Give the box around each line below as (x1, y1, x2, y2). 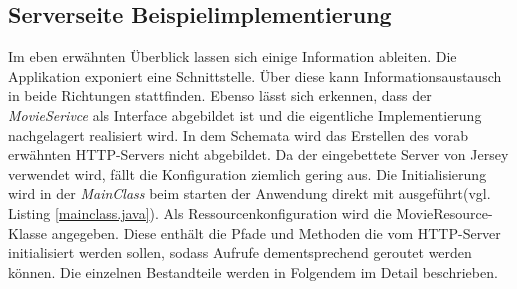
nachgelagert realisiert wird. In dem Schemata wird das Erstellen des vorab (8, 124, 469, 145)
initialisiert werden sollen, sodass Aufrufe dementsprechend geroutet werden (8, 242, 472, 263)
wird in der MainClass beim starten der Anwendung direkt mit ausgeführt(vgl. (8, 183, 491, 204)
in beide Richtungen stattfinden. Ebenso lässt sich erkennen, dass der (8, 85, 432, 106)
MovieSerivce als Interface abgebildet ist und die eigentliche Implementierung (8, 104, 482, 125)
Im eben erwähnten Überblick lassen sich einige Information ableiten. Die (8, 46, 457, 67)
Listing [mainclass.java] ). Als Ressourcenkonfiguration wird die (8, 202, 392, 223)
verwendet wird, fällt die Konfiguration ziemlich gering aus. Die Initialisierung (8, 163, 487, 184)
